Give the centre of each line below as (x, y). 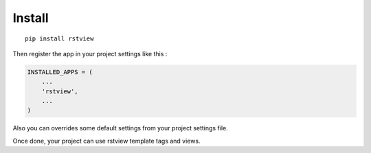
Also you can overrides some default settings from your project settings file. (120, 128)
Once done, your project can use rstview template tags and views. (106, 141)
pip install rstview (59, 38)
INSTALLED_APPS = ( (60, 72)
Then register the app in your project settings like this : (90, 54)
